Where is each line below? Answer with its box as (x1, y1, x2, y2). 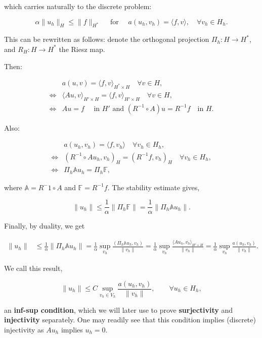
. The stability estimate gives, (107, 182, 200, 192)
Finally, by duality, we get (4, 220, 85, 231)
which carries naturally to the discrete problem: (4, 1, 152, 11)
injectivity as (4, 324, 44, 334)
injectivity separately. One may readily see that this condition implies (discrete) (4, 314, 256, 325)
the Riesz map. (59, 43, 105, 54)
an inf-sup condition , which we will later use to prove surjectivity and (4, 304, 233, 315)
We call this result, (4, 262, 63, 273)
